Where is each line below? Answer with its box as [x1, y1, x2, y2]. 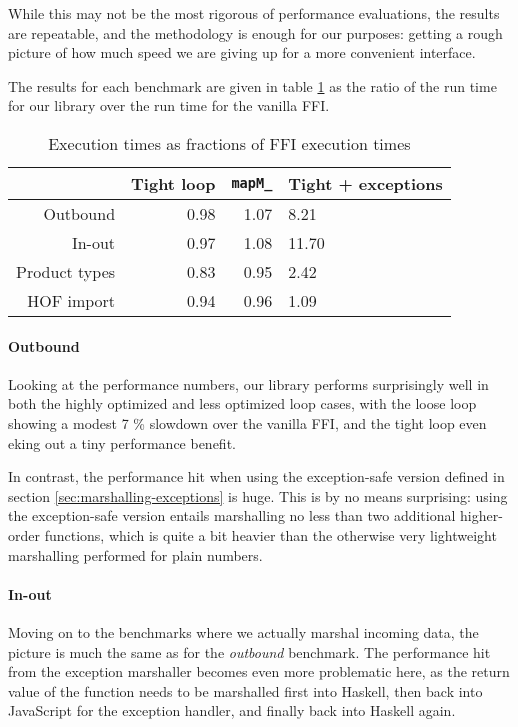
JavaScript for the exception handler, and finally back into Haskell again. [8, 700, 456, 721]
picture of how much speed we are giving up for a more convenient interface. [8, 42, 476, 63]
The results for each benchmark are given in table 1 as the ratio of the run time [8, 75, 497, 96]
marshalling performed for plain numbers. [8, 544, 263, 565]
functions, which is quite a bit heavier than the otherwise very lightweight [44, 524, 497, 545]
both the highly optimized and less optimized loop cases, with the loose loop [8, 393, 477, 414]
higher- [460, 505, 503, 526]
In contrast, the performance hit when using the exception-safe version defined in [8, 466, 505, 487]
